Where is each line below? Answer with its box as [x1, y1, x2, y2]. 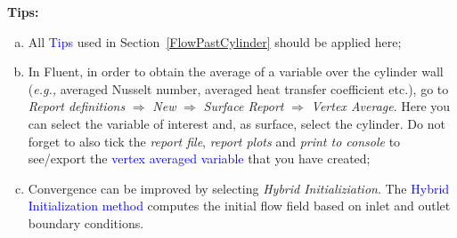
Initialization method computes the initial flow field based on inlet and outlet [28, 196, 451, 215]
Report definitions [28, 97, 126, 115]
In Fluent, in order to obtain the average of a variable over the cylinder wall [28, 62, 444, 81]
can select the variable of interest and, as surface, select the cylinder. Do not [28, 114, 445, 132]
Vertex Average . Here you [311, 97, 451, 115]
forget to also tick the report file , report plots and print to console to [28, 131, 401, 150]
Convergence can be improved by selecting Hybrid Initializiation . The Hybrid [28, 178, 450, 197]
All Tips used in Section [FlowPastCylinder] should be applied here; [28, 32, 402, 51]
